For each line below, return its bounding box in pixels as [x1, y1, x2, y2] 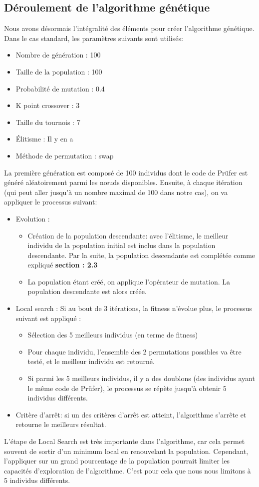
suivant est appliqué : [15, 312, 81, 323]
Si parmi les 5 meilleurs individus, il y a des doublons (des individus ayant [27, 373, 255, 383]
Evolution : [15, 213, 50, 223]
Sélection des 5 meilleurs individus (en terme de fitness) [27, 329, 198, 340]
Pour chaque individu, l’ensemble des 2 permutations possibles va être [27, 346, 242, 356]
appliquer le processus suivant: [4, 196, 97, 207]
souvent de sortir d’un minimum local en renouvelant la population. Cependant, [4, 445, 249, 456]
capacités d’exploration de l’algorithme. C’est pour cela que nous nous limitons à [4, 465, 251, 475]
